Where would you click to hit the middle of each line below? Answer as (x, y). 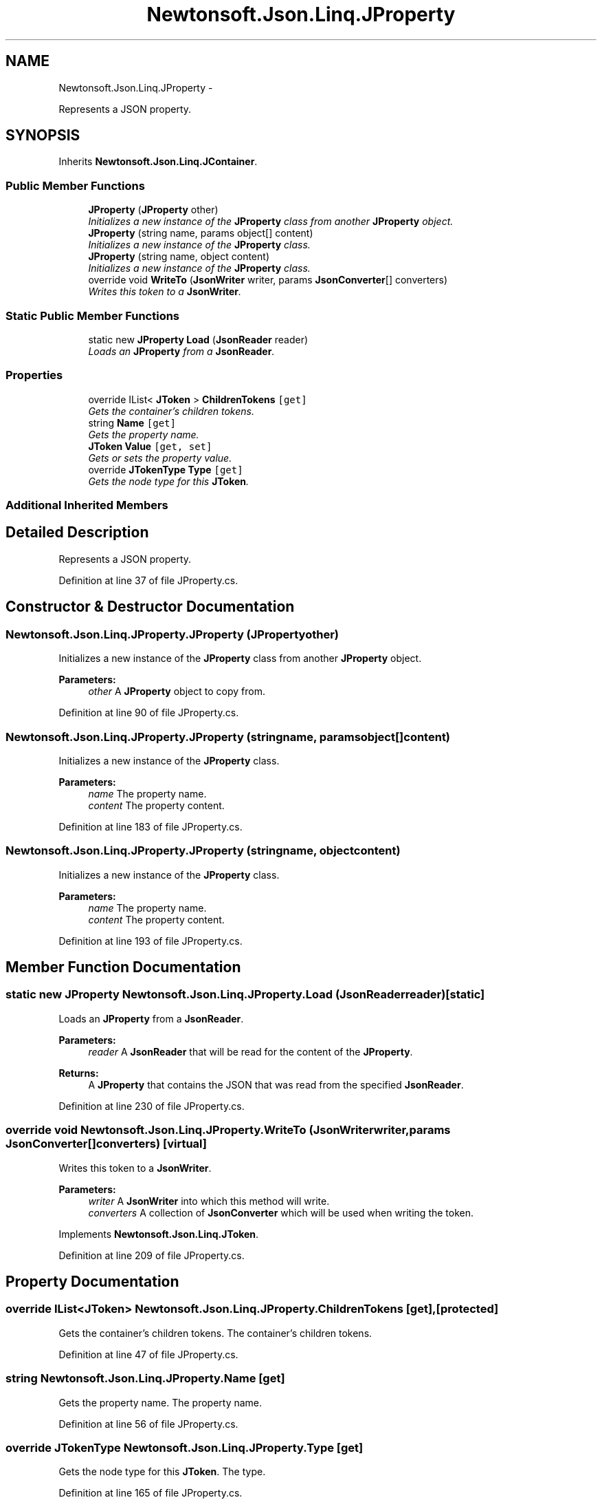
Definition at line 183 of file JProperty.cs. (150, 826)
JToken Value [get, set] (150, 446)
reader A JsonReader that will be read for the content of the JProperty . (250, 1051)
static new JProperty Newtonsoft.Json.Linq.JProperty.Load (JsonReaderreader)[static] (245, 995)
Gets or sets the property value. (160, 458)
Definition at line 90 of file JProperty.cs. (149, 713)
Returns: (79, 1073)
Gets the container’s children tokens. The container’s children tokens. (215, 1333)
